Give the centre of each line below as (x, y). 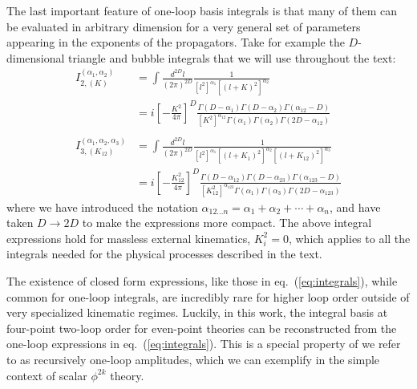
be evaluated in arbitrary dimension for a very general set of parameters (184, 26)
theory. (127, 375)
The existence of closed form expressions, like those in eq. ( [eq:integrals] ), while (202, 281)
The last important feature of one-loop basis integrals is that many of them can (202, 10)
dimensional (36, 57)
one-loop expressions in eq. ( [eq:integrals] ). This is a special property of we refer (204, 344)
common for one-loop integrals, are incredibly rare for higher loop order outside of (208, 296)
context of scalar (47, 375)
